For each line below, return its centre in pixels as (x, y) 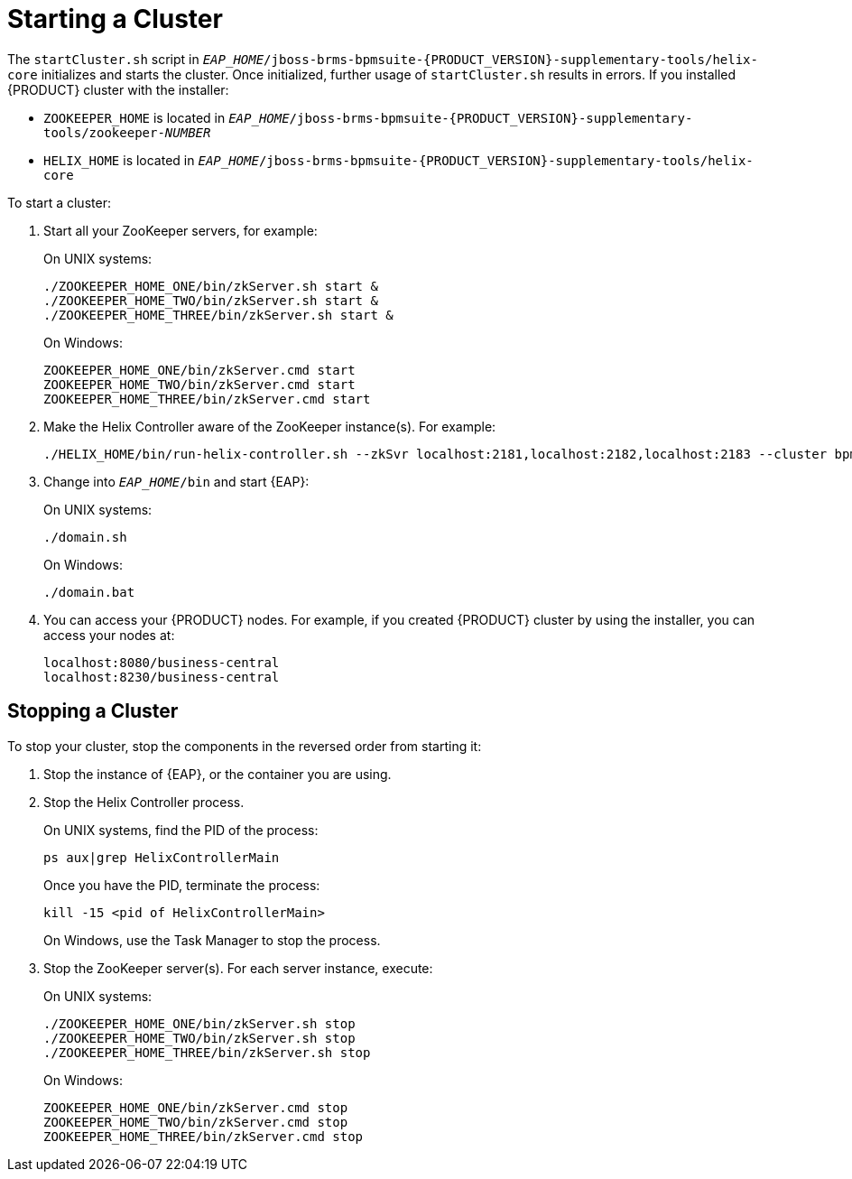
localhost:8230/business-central (162, 677)
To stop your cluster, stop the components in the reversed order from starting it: (245, 746)
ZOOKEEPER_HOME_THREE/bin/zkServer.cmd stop (204, 1136)
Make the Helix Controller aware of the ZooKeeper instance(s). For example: (270, 426)
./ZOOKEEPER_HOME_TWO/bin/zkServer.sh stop (199, 1038)
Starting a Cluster (115, 19)
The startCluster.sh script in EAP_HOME (136, 59)
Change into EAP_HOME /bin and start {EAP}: (176, 481)
